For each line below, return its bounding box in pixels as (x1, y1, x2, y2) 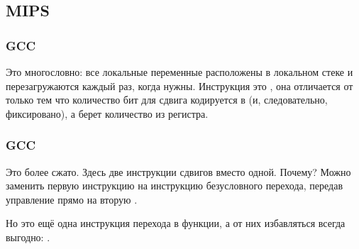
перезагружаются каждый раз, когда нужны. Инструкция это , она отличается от (6, 78, 353, 93)
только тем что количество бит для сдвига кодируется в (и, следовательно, (6, 92, 328, 107)
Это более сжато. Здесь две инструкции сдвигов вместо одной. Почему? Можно (6, 164, 351, 179)
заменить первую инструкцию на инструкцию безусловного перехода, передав (6, 178, 343, 193)
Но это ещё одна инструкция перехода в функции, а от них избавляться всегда (6, 216, 346, 231)
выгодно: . (6, 229, 50, 244)
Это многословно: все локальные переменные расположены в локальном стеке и (6, 65, 353, 79)
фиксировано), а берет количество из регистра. (6, 106, 209, 121)
